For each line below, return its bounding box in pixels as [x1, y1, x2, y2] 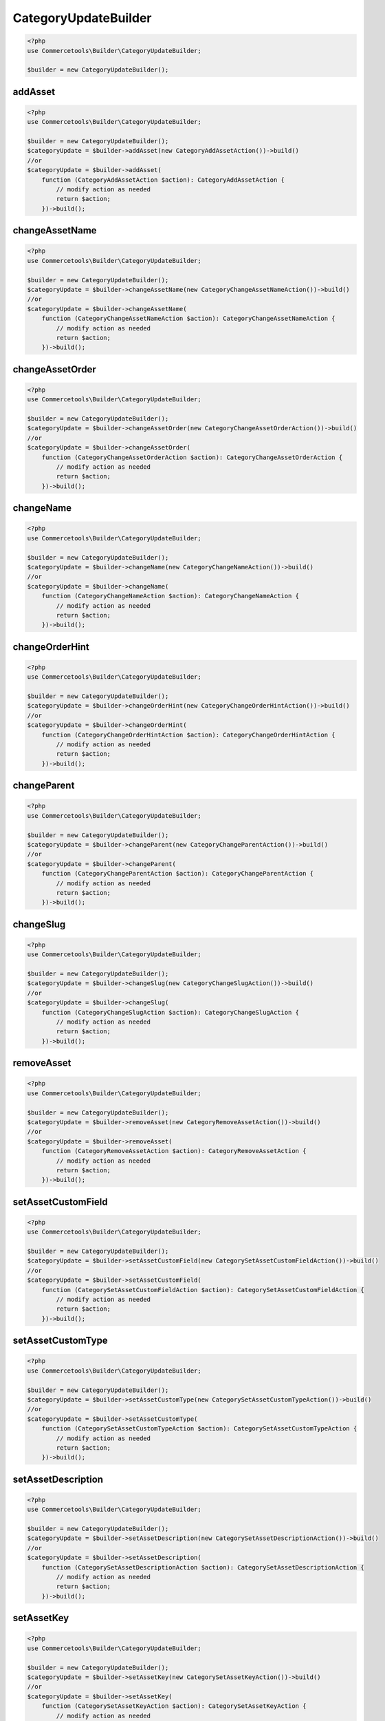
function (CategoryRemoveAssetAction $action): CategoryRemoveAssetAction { [41, 1147, 307, 1155]
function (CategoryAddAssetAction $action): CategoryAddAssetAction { [41, 176, 285, 184]
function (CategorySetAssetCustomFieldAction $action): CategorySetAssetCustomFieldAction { [41, 1286, 364, 1294]
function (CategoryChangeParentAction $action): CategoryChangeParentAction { [41, 869, 314, 878]
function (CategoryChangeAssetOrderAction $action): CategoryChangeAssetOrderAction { [41, 453, 343, 461]
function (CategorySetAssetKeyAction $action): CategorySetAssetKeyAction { [41, 1702, 307, 1710]
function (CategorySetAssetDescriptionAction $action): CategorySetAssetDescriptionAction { [41, 1563, 364, 1571]
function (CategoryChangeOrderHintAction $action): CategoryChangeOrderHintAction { [41, 730, 336, 739]
